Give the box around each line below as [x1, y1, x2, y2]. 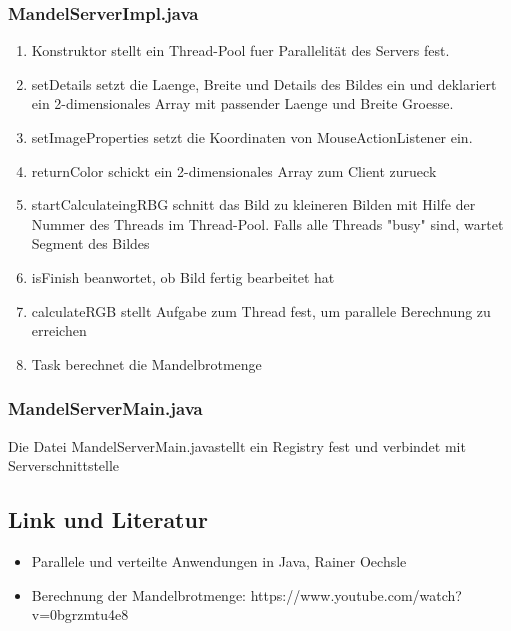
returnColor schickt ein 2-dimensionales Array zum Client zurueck [31, 160, 437, 181]
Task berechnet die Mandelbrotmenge [31, 353, 262, 374]
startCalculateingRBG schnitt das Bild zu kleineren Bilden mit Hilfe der [31, 194, 476, 215]
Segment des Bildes [31, 233, 150, 254]
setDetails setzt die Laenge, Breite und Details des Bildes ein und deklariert [31, 73, 497, 94]
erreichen [31, 320, 87, 341]
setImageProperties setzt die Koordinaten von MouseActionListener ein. [31, 127, 473, 147]
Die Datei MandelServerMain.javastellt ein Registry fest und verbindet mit [8, 435, 466, 456]
